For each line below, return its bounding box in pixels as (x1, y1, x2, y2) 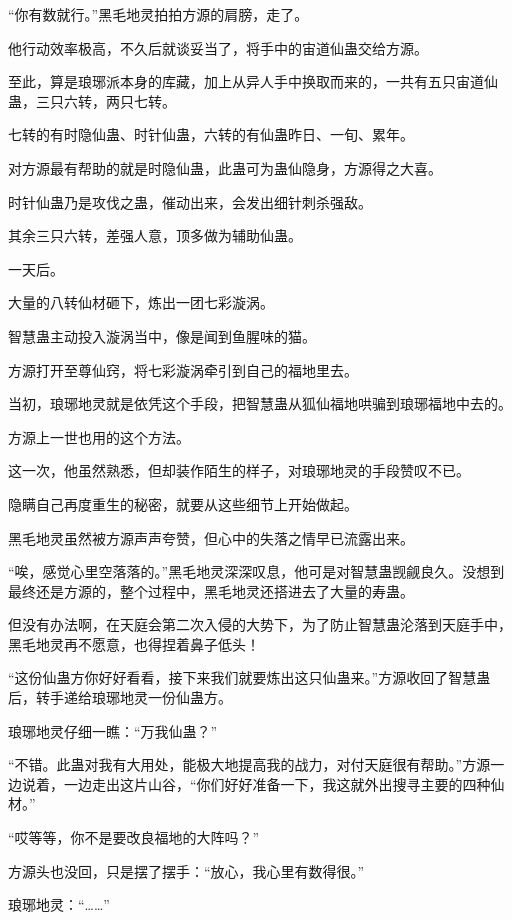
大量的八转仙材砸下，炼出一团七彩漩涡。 (8, 292, 274, 313)
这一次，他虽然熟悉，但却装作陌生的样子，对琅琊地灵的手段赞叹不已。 (8, 460, 470, 481)
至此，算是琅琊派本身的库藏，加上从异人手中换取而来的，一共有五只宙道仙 (8, 71, 498, 92)
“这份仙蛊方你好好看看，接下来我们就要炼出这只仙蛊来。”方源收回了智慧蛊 (8, 667, 491, 688)
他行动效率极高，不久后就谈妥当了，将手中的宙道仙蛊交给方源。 (8, 37, 428, 58)
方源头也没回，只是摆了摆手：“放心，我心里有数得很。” (8, 860, 365, 881)
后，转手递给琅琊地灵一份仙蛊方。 (8, 687, 232, 708)
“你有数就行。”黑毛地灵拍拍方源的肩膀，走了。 (8, 4, 309, 24)
